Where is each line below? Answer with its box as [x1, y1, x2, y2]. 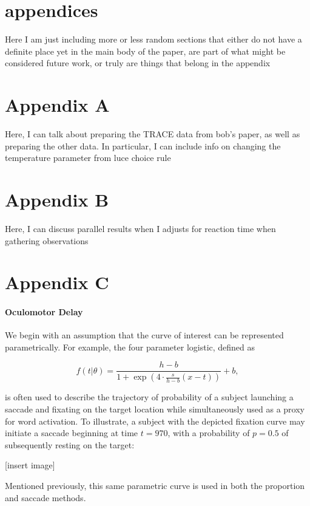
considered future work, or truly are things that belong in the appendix [5, 56, 271, 69]
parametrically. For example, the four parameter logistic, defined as [5, 340, 255, 353]
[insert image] [5, 459, 55, 471]
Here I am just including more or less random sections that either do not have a [5, 33, 302, 46]
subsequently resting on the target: [5, 438, 135, 451]
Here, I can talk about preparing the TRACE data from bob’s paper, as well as [5, 128, 300, 140]
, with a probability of [167, 426, 250, 439]
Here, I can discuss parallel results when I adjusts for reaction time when [5, 222, 276, 234]
